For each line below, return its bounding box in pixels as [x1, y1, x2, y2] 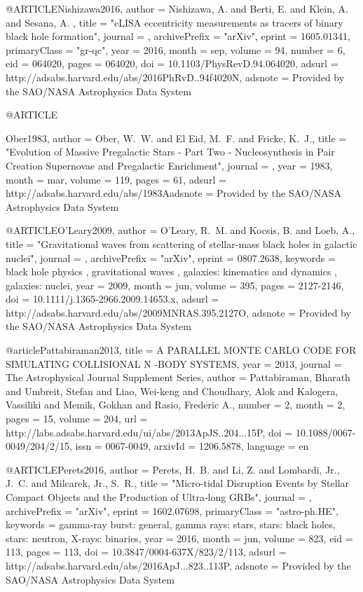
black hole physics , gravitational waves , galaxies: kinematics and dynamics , [6, 264, 337, 279]
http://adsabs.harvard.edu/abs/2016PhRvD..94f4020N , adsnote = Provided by [6, 69, 345, 84]
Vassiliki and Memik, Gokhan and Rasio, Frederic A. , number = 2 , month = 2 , [6, 397, 345, 412]
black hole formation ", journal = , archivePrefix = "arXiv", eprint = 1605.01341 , [6, 29, 350, 43]
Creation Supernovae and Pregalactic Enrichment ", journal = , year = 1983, [6, 158, 333, 172]
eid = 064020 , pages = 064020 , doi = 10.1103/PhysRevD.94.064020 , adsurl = [6, 56, 338, 71]
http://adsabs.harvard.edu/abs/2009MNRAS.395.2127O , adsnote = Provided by [6, 305, 351, 319]
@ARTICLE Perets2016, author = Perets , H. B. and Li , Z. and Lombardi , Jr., [6, 462, 340, 476]
